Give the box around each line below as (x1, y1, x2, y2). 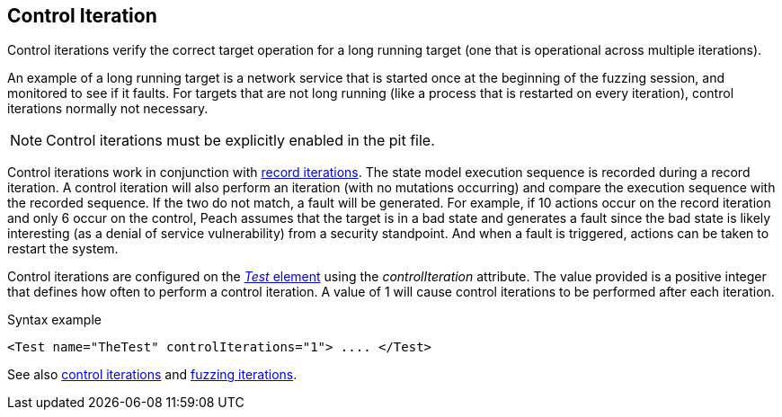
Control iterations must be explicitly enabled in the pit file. (46, 131, 435, 150)
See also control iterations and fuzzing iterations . (7, 367, 298, 383)
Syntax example (7, 312, 102, 328)
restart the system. (7, 241, 119, 257)
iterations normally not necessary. (7, 101, 209, 117)
